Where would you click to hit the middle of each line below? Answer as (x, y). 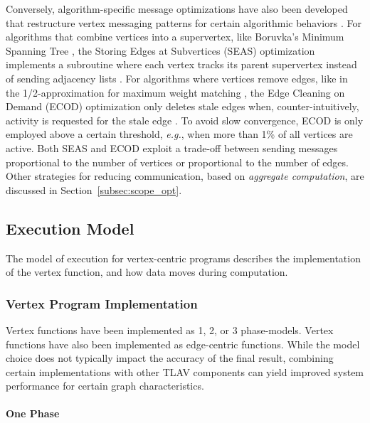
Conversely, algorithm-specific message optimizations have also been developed (177, 9)
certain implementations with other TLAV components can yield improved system (185, 371)
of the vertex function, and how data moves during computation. (147, 272)
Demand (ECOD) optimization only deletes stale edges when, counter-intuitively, (183, 106)
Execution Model (70, 228)
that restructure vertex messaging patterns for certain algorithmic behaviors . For (184, 22)
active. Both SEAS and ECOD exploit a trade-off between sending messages (172, 148)
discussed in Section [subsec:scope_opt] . (94, 189)
